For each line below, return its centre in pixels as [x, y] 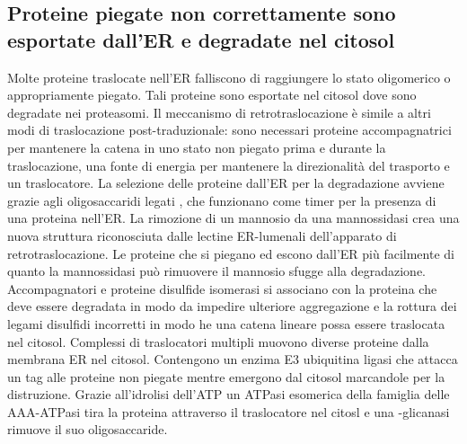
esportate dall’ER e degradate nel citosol [201, 39]
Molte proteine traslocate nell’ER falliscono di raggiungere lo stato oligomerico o [229, 77]
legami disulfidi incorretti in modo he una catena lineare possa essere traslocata [226, 323]
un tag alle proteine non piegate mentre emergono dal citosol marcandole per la [226, 376]
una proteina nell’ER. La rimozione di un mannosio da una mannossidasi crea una [233, 218]
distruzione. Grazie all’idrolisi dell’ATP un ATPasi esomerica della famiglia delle [229, 394]
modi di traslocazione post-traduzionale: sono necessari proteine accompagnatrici [229, 130]
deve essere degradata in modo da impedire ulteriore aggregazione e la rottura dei [232, 306]
